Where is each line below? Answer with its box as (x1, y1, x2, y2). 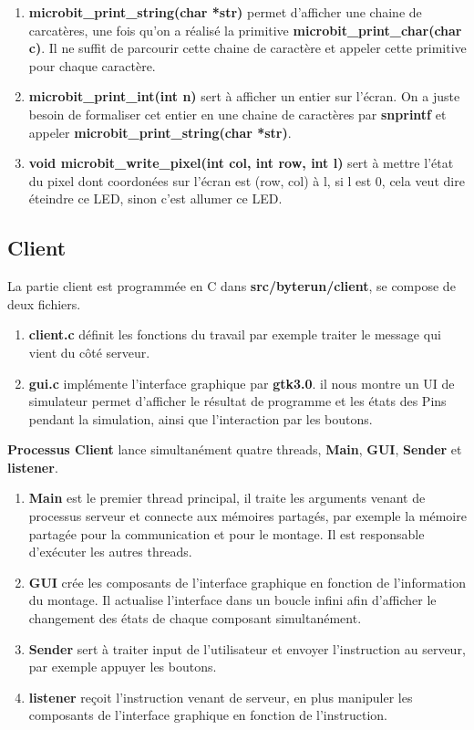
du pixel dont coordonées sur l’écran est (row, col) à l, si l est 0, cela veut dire (28, 171, 465, 190)
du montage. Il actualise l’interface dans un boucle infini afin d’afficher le (28, 590, 437, 610)
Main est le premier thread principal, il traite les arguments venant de (28, 488, 426, 507)
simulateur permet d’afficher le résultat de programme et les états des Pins (28, 391, 447, 411)
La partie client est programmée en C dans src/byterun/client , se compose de (7, 276, 456, 296)
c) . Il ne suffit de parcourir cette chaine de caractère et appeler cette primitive (28, 38, 467, 57)
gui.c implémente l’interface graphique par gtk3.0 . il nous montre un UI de (28, 373, 455, 392)
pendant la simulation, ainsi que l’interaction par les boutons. (28, 409, 373, 428)
